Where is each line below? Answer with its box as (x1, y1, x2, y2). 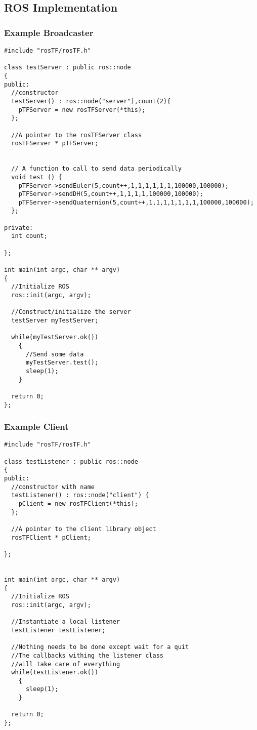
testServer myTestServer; (11, 317, 99, 324)
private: (4, 224, 33, 231)
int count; (11, 232, 48, 240)
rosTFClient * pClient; (11, 534, 91, 541)
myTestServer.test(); (25, 359, 99, 367)
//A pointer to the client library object (11, 525, 156, 533)
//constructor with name (11, 483, 95, 491)
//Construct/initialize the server (11, 308, 131, 316)
